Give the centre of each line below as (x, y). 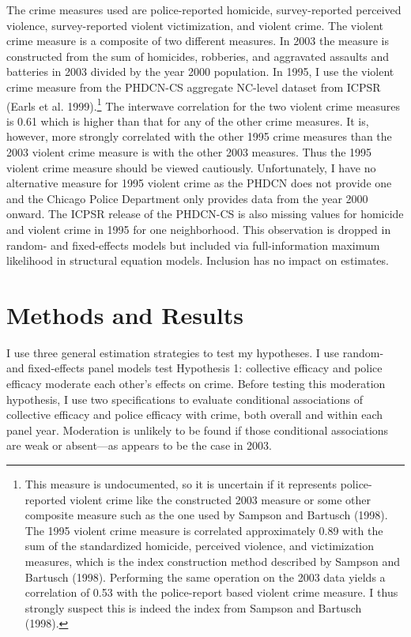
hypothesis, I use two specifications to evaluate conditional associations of (185, 399)
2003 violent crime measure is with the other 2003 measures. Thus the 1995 (189, 152)
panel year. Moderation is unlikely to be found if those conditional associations (198, 430)
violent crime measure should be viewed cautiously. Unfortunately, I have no (191, 167)
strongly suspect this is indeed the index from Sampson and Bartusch (193, 607)
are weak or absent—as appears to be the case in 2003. (139, 445)
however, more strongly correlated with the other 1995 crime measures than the (199, 136)
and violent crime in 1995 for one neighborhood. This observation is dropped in (199, 229)
